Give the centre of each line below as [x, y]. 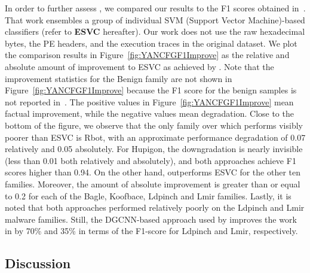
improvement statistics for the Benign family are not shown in [119, 78]
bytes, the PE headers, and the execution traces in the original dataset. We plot [151, 43]
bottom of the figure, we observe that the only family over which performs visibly [154, 125]
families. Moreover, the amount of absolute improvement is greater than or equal [153, 183]
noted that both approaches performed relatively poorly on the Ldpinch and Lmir [155, 207]
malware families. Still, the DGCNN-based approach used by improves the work [151, 219]
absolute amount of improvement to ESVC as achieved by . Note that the [139, 66]
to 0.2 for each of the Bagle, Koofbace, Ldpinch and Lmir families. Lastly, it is [148, 195]
